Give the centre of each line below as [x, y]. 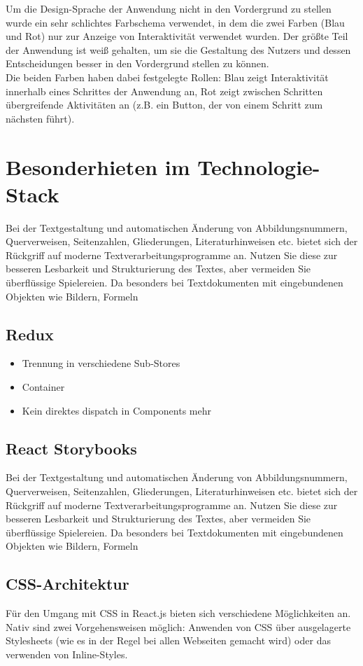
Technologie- [259, 166]
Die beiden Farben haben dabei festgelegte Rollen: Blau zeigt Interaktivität [167, 77]
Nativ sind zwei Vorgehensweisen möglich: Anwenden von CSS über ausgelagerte [178, 626]
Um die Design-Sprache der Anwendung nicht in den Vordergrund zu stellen [169, 8]
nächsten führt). [40, 118]
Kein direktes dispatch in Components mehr [116, 410]
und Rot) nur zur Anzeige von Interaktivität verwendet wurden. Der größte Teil [177, 36]
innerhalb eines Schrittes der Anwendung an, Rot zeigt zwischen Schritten [164, 91]
